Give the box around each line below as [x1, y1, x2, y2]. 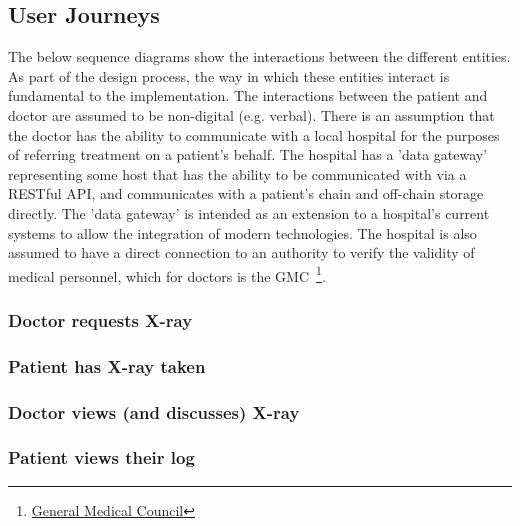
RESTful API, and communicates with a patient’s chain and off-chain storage [8, 183, 484, 204]
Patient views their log [8, 445, 195, 470]
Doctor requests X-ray [8, 307, 193, 332]
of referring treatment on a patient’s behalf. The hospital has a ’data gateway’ [8, 144, 488, 165]
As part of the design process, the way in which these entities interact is [8, 65, 450, 86]
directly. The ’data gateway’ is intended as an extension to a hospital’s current [8, 202, 490, 223]
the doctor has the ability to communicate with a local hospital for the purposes [8, 124, 500, 145]
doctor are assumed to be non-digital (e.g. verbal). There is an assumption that [8, 104, 495, 125]
